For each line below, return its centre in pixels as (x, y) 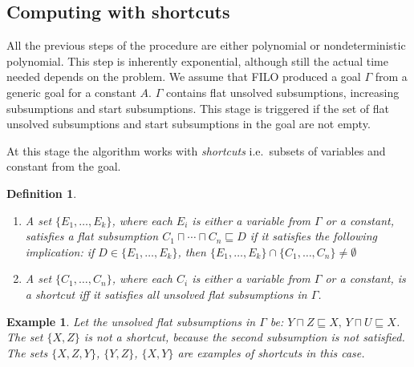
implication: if (60, 251)
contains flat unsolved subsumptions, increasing (282, 92)
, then (192, 251)
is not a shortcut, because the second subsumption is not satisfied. (244, 337)
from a (391, 77)
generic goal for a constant (71, 92)
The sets (27, 352)
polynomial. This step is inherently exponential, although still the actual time (197, 60)
